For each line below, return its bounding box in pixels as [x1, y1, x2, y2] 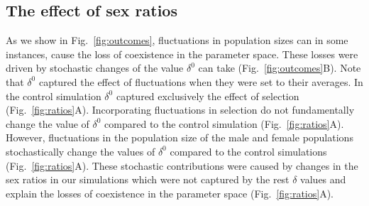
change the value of [6, 116, 89, 131]
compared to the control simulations [170, 143, 327, 158]
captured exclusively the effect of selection [116, 88, 299, 103]
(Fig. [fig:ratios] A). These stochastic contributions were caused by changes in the [6, 158, 358, 173]
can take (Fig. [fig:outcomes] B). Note [198, 60, 361, 75]
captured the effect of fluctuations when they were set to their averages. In [38, 74, 363, 89]
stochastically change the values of [6, 143, 155, 158]
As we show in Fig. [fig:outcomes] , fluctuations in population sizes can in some [6, 33, 348, 48]
